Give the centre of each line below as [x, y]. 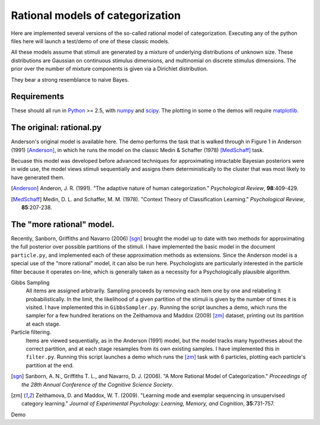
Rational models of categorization [96, 15]
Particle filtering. [31, 332]
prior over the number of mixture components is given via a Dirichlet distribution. [110, 69]
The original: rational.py [56, 128]
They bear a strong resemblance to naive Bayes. [70, 79]
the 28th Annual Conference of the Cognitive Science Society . [97, 384]
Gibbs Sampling [30, 282]
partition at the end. [50, 365]
